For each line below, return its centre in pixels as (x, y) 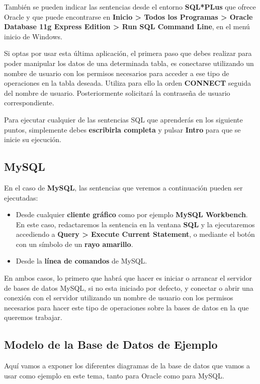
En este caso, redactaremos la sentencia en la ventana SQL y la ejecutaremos (135, 224)
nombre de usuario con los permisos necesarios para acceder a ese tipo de (117, 73)
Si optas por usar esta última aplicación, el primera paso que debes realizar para (128, 53)
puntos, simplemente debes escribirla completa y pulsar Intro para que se (122, 129)
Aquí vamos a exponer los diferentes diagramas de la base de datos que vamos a (127, 366)
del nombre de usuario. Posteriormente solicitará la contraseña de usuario (117, 92)
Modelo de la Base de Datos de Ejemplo (111, 344)
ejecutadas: (21, 197)
